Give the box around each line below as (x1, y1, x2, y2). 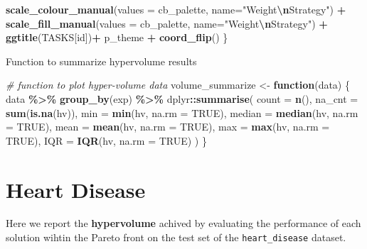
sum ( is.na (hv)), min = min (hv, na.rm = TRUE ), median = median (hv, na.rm (6, 105, 358, 120)
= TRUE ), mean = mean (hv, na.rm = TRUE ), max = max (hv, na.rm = (6, 119, 330, 134)
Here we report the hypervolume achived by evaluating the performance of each (6, 216, 361, 231)
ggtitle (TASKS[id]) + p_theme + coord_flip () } (6, 30, 228, 45)
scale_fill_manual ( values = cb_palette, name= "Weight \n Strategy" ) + (6, 16, 328, 31)
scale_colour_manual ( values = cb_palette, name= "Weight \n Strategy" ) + (6, 2, 346, 16)
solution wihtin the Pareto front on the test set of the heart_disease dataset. (6, 230, 346, 245)
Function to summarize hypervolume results (6, 53, 197, 68)
